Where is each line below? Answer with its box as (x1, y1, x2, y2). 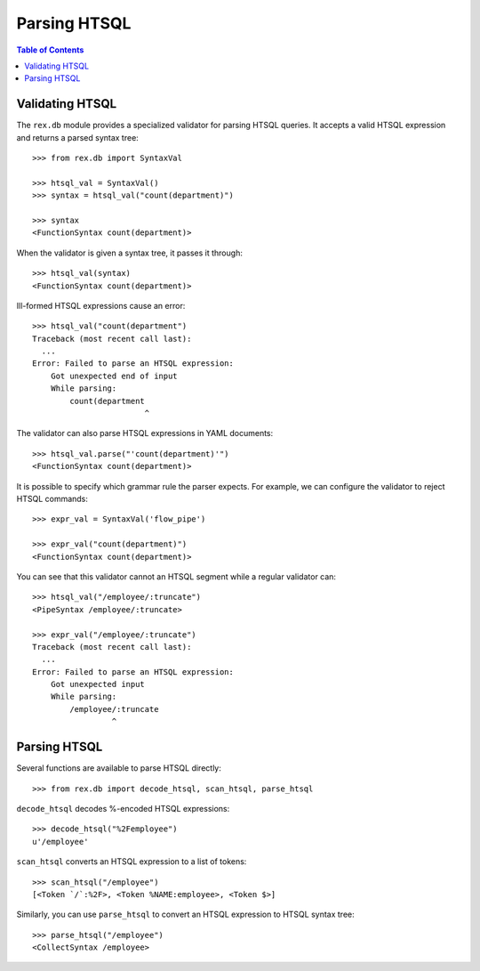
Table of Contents (16, 45, 84, 55)
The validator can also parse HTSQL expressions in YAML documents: (16, 428, 274, 439)
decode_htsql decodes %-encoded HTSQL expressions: (16, 803, 230, 813)
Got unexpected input (50, 679, 146, 690)
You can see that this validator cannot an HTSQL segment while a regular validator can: (16, 570, 337, 582)
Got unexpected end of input (50, 370, 178, 381)
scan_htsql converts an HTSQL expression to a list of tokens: (16, 856, 247, 867)
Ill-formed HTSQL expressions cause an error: (16, 300, 186, 311)
